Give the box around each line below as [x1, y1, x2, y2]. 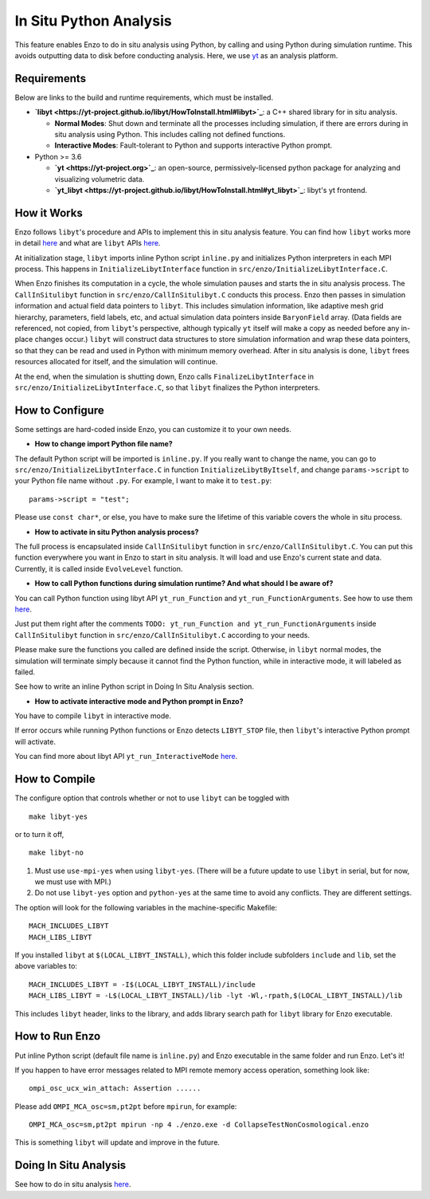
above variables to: [14, 961, 77, 971]
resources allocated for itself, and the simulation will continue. [14, 357, 218, 367]
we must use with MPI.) [34, 877, 111, 886]
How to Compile [14, 772, 96, 786]
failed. [14, 666, 36, 677]
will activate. [14, 737, 56, 746]
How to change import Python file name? [34, 439, 173, 449]
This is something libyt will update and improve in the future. [14, 1138, 221, 1147]
